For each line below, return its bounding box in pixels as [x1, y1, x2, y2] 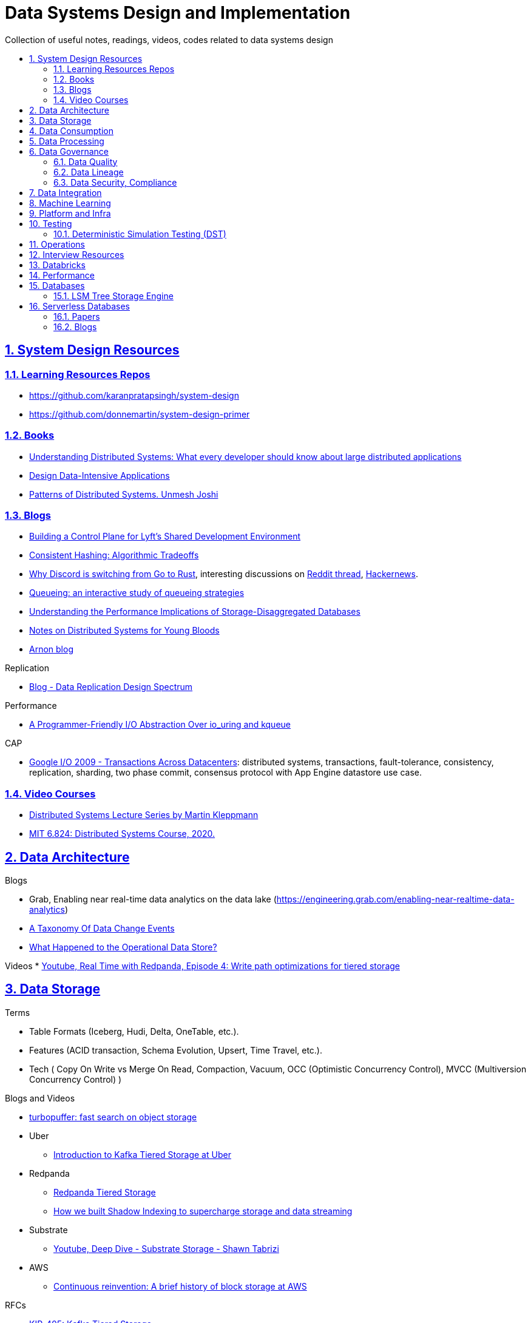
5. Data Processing [29, 135, 104, 146]
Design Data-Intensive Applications [29, 470, 170, 481]
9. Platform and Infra [29, 208, 111, 218]
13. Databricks [29, 259, 86, 270]
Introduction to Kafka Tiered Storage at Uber [53, 1149, 231, 1160]
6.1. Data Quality [53, 156, 118, 167]
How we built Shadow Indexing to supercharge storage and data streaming [53, 1205, 353, 1216]
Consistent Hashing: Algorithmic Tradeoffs [29, 550, 199, 561]
